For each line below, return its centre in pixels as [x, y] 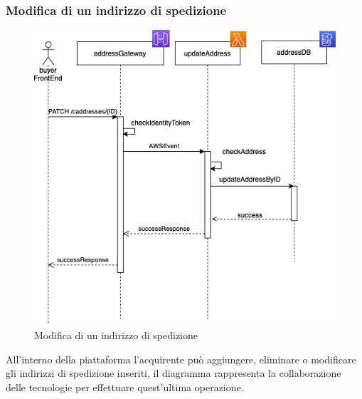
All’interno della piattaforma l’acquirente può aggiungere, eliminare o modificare [181, 359]
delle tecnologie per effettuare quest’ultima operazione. [125, 387]
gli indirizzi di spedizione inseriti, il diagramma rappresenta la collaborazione [174, 373]
